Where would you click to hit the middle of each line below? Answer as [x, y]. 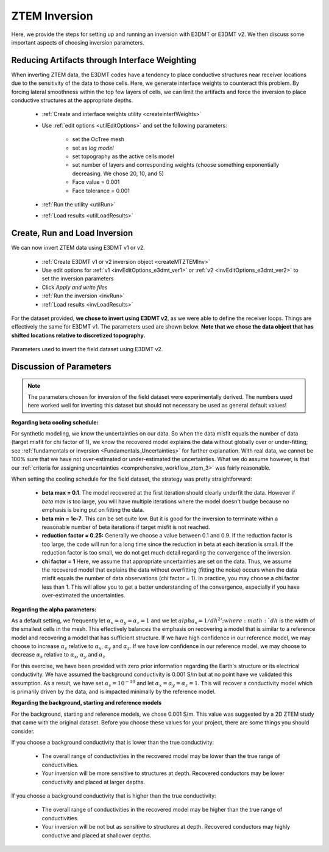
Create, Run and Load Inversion [72, 233]
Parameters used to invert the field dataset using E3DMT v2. [87, 349]
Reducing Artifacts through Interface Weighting [104, 60]
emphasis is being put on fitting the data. [93, 510]
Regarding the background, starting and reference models [87, 703]
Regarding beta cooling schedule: [55, 422]
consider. [23, 731]
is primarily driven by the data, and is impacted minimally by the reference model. [113, 692]
